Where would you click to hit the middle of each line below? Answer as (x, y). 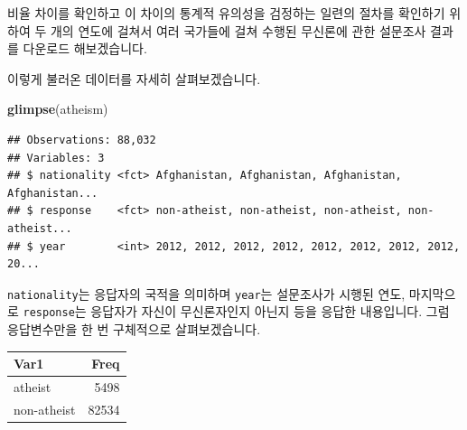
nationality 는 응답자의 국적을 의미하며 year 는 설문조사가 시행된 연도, (206, 293)
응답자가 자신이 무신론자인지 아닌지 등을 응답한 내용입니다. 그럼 (270, 311)
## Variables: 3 (56, 158)
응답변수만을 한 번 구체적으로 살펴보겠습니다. (134, 329)
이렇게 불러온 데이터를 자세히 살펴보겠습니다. (134, 78)
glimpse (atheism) (58, 109)
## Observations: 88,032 (82, 140)
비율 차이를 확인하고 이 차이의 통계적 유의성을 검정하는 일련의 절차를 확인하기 (226, 13)
